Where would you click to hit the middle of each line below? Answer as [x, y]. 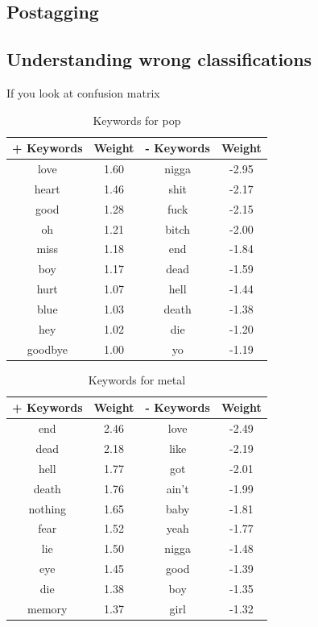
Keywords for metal [137, 379]
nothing [47, 508]
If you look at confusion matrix [83, 92]
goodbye [47, 349]
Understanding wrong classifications [159, 59]
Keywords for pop [137, 120]
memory [47, 608]
